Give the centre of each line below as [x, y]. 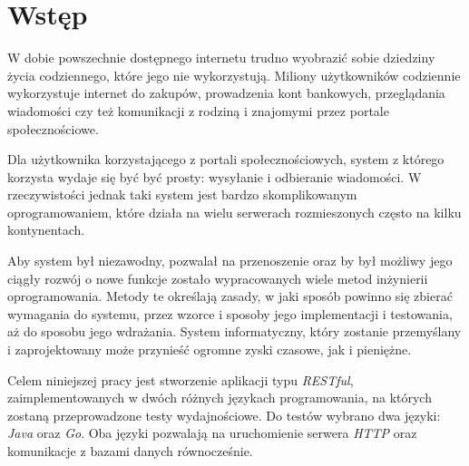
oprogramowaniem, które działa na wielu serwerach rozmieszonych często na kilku [234, 212]
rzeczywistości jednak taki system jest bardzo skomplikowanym [182, 194]
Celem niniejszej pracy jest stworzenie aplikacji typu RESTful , [181, 379]
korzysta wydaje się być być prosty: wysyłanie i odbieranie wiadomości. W [215, 176]
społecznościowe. [53, 128]
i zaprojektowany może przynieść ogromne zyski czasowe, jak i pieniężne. [210, 349]
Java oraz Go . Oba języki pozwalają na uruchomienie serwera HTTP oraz [212, 433]
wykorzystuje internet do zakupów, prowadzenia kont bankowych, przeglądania [226, 93]
